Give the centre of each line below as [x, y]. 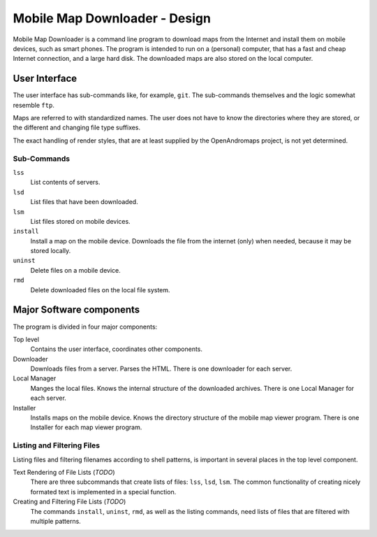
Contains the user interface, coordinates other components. [116, 349]
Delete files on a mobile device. [76, 270]
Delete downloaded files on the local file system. [100, 289]
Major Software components [76, 310]
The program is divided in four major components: [85, 327]
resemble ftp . [34, 105]
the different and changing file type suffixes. [77, 128]
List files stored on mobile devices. [80, 221]
